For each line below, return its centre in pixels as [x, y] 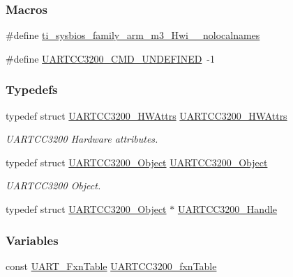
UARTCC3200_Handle [227, 209]
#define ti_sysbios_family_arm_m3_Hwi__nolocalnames [133, 35]
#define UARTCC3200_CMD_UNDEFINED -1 [111, 58]
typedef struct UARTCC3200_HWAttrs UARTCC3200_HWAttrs [146, 115]
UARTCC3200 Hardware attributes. [82, 139]
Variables [32, 240]
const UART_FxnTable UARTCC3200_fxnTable [111, 266]
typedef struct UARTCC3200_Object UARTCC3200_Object [137, 162]
